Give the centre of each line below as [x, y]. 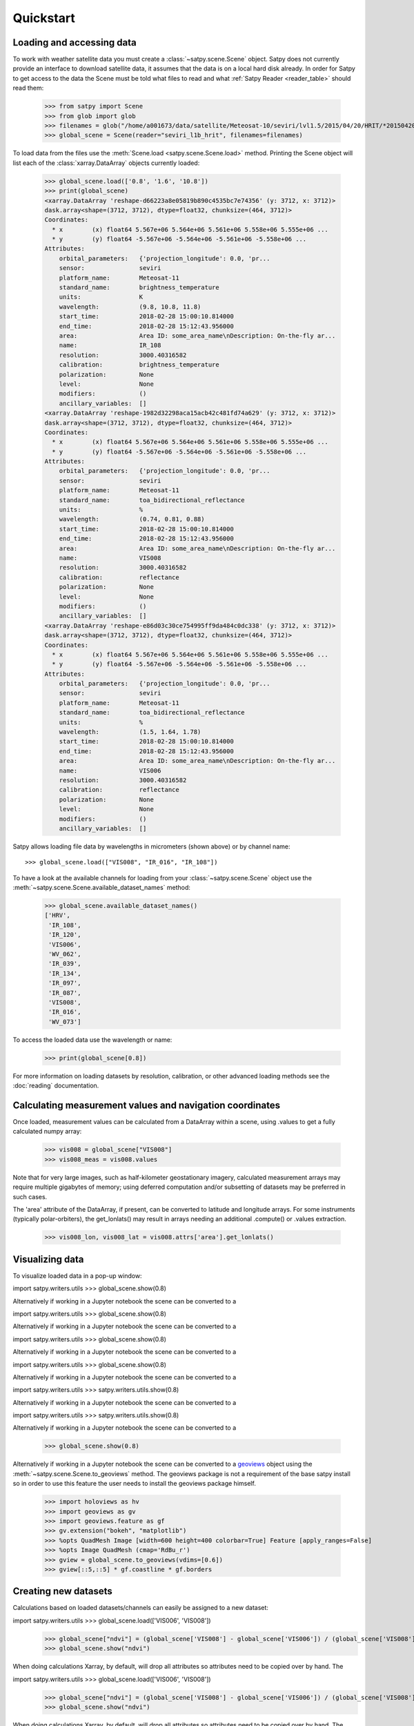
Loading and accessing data [75, 42]
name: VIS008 [110, 558]
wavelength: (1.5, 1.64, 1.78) [130, 732]
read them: [28, 88]
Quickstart [44, 18]
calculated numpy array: [47, 1132]
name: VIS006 [110, 770]
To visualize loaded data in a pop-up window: [77, 1276]
